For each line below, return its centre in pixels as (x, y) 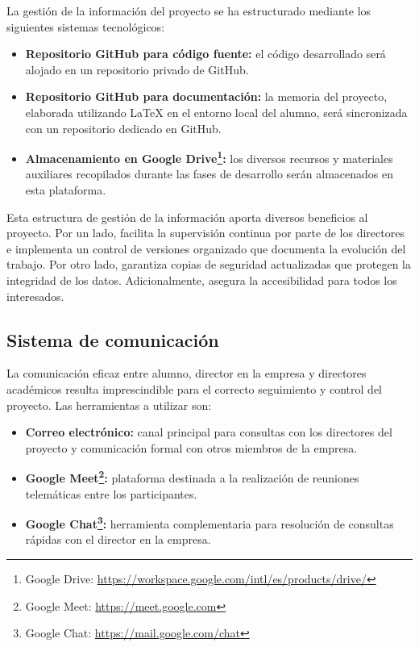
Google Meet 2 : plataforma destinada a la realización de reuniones (192, 476)
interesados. (35, 296)
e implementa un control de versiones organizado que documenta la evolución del (206, 248)
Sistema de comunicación (113, 339)
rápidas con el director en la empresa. (118, 539)
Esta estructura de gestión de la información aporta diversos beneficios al (187, 217)
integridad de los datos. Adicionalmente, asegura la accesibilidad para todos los (202, 280)
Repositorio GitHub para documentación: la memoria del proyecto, (206, 96)
